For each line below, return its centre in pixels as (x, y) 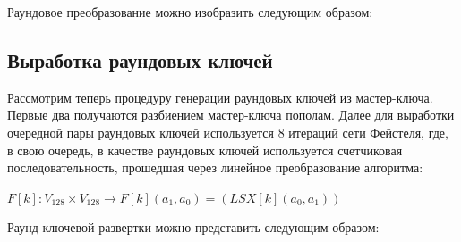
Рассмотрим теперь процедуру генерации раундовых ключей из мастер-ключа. (220, 97)
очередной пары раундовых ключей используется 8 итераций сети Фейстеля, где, (228, 132)
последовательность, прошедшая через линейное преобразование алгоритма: (215, 167)
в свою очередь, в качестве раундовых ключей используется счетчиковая (205, 150)
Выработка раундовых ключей (140, 59)
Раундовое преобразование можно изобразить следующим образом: (190, 12)
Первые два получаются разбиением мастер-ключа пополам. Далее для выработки (231, 115)
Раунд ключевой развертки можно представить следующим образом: (193, 227)
